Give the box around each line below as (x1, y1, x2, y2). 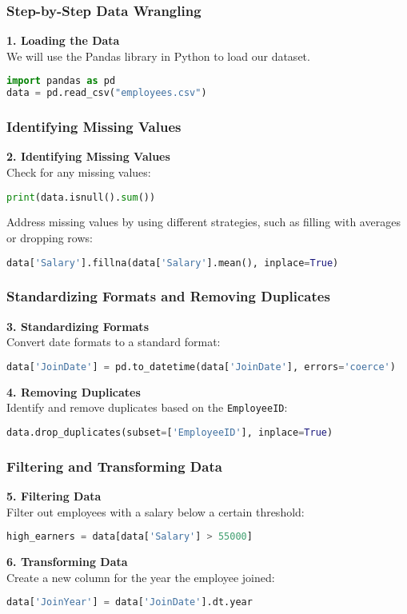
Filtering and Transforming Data (6, 456, 222, 476)
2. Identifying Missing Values (6, 148, 170, 165)
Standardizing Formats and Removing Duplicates (6, 286, 330, 306)
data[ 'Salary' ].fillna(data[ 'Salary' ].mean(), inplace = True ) (6, 257, 339, 269)
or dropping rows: (6, 229, 93, 246)
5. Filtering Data (6, 488, 102, 504)
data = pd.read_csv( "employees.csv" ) (6, 87, 207, 99)
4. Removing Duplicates (6, 383, 141, 400)
